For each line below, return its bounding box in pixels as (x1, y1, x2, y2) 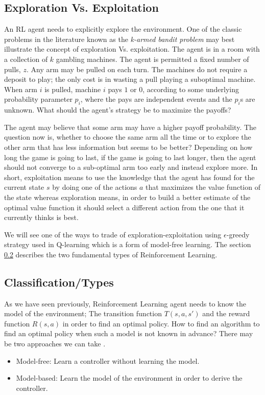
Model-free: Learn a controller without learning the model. (16, 355, 200, 366)
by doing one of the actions (52, 182, 137, 192)
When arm (4, 83, 37, 94)
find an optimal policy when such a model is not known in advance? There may (4, 328, 253, 339)
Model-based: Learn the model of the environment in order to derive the (16, 372, 243, 383)
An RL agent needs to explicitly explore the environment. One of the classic (4, 24, 242, 34)
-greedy (226, 229, 250, 239)
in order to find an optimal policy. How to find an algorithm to (62, 318, 260, 328)
